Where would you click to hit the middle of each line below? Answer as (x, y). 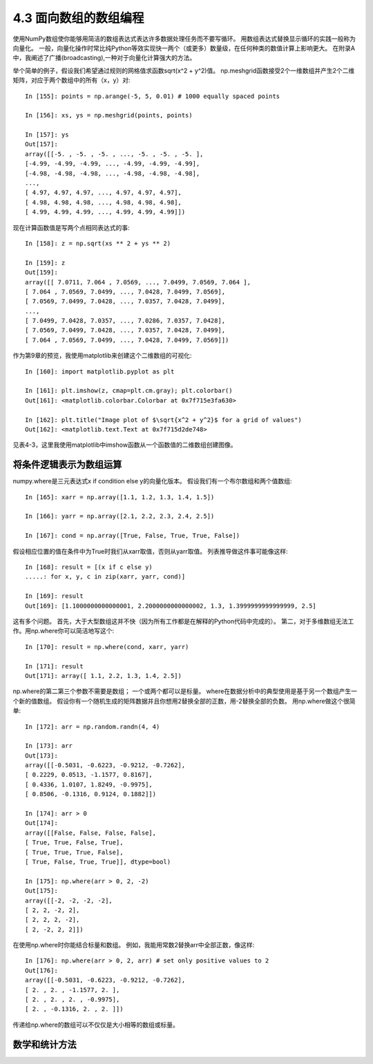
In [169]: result (54, 596)
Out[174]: (41, 823)
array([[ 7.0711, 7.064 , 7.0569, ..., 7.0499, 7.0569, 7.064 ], (138, 282)
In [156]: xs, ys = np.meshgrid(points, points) (109, 115)
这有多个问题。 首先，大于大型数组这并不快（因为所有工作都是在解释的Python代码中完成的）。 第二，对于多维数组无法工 (183, 621)
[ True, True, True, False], (74, 852)
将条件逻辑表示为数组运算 (67, 465)
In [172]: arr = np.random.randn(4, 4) (93, 726)
